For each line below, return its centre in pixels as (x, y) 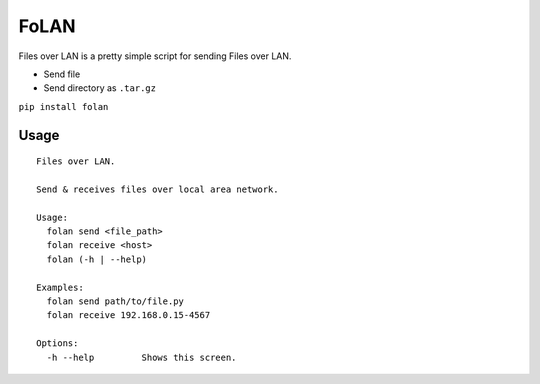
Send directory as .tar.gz (100, 88)
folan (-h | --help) (97, 259)
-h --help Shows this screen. (141, 357)
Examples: (60, 287)
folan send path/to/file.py (115, 301)
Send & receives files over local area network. (157, 189)
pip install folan (63, 106)
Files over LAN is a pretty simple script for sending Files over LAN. (155, 56)
